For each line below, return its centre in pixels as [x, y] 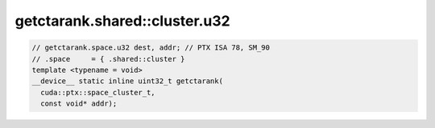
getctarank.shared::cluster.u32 [122, 21]
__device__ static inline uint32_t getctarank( [127, 81]
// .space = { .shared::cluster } [108, 59]
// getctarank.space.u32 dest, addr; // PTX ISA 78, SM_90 [151, 48]
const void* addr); [79, 104]
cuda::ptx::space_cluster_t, [98, 92]
